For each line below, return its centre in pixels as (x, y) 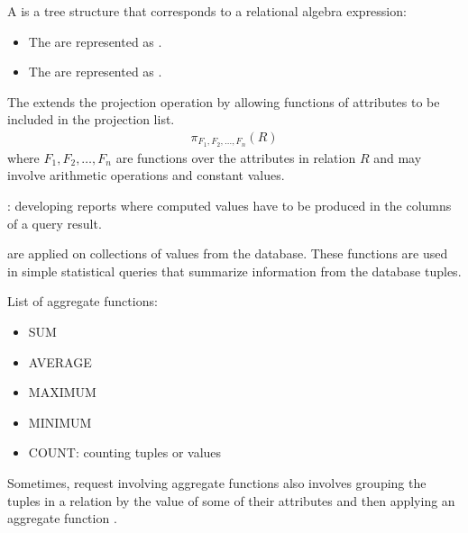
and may (398, 157)
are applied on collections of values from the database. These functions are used (228, 253)
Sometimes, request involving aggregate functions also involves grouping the (217, 482)
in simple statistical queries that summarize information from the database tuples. (234, 271)
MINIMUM (60, 422)
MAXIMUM (62, 392)
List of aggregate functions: (83, 301)
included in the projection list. (91, 119)
